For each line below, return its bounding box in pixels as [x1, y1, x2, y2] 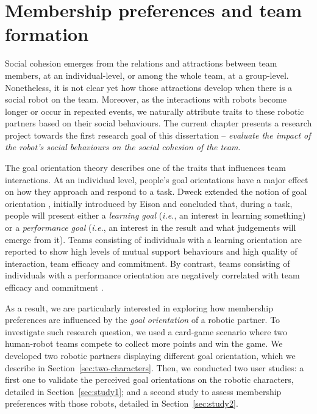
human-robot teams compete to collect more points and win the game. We [5, 337, 283, 350]
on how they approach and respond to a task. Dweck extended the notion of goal [5, 185, 307, 198]
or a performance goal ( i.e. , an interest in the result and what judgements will [5, 221, 296, 234]
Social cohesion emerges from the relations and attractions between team [5, 57, 277, 70]
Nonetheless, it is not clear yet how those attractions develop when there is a [5, 81, 293, 93]
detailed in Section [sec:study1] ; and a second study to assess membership [5, 385, 282, 398]
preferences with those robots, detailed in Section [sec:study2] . [5, 397, 238, 410]
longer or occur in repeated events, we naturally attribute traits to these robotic [5, 104, 304, 117]
